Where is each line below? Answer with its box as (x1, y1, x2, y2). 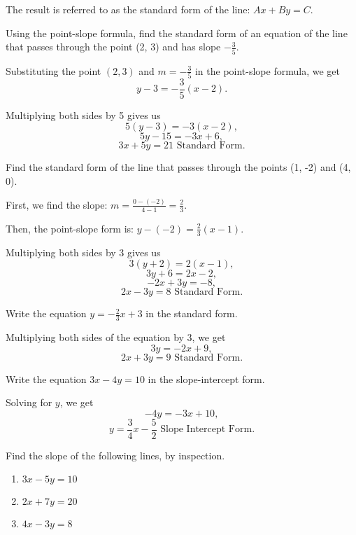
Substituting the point (6, 63, 101, 78)
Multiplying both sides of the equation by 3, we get (6, 330, 226, 345)
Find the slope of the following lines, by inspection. (6, 447, 225, 462)
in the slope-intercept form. (148, 371, 265, 386)
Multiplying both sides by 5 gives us (6, 107, 161, 122)
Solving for (6, 395, 52, 410)
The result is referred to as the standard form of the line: (6, 2, 250, 16)
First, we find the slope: (6, 197, 108, 211)
